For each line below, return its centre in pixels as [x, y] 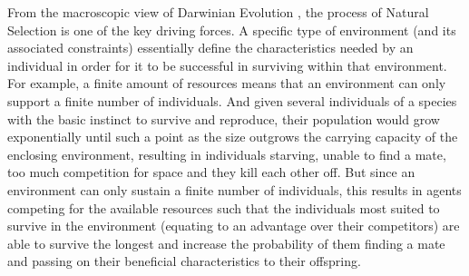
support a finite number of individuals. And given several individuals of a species [232, 100]
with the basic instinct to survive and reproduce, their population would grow [224, 118]
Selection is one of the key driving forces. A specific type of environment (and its [232, 30]
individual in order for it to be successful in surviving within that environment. [227, 65]
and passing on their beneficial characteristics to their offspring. [184, 261]
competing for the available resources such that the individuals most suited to [224, 207]
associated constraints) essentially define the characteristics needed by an [210, 48]
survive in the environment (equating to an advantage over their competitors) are [234, 226]
